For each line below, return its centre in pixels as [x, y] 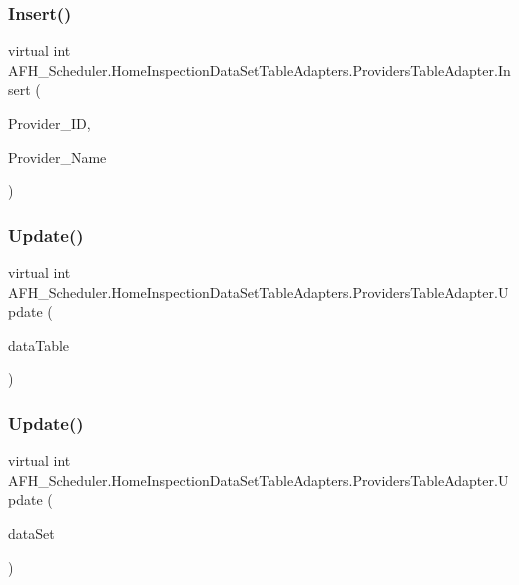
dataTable [39, 344]
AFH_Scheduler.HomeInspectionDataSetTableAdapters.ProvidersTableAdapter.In [259, 69]
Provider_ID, [49, 123]
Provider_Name [57, 156]
